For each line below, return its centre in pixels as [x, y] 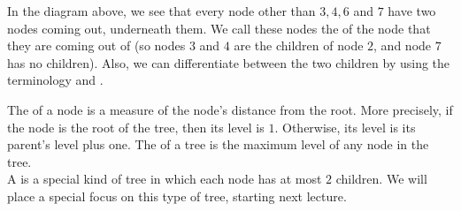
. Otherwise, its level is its [345, 127]
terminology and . [55, 80]
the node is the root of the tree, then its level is [136, 127]
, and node [403, 45]
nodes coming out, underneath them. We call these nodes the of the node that [219, 28]
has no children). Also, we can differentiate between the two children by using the [229, 62]
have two [412, 11]
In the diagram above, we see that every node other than [161, 11]
